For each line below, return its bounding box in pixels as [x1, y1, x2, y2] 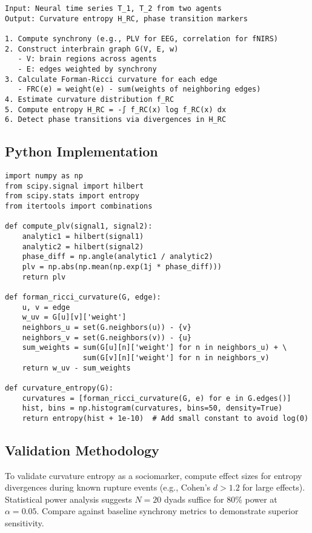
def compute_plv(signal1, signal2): [5, 222, 153, 231]
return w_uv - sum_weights [22, 363, 131, 372]
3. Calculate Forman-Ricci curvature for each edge [5, 75, 217, 84]
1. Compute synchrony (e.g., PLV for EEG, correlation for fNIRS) [5, 34, 279, 43]
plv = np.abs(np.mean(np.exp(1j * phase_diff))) [22, 262, 222, 271]
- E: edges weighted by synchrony [18, 64, 157, 73]
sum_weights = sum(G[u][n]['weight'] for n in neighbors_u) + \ [22, 343, 287, 352]
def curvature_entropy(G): [5, 383, 113, 392]
